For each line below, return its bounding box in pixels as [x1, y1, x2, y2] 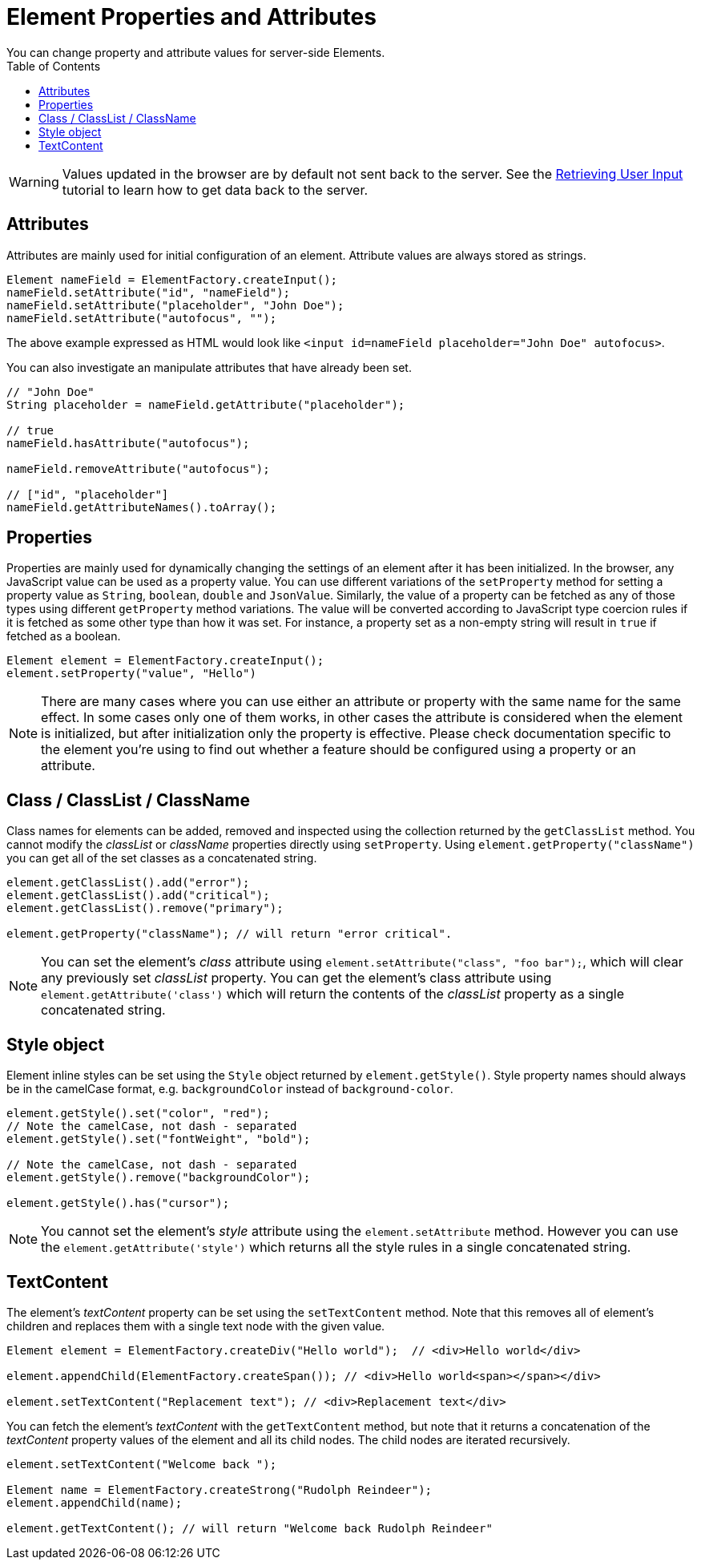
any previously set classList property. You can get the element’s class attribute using [41, 970, 552, 987]
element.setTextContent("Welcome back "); [6, 1457, 277, 1471]
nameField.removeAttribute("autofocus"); [6, 462, 270, 475]
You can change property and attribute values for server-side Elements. [6, 45, 385, 59]
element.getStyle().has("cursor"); [6, 1197, 230, 1210]
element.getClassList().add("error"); [6, 876, 250, 890]
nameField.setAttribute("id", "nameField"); [6, 285, 291, 299]
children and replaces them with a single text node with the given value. [6, 1318, 385, 1333]
